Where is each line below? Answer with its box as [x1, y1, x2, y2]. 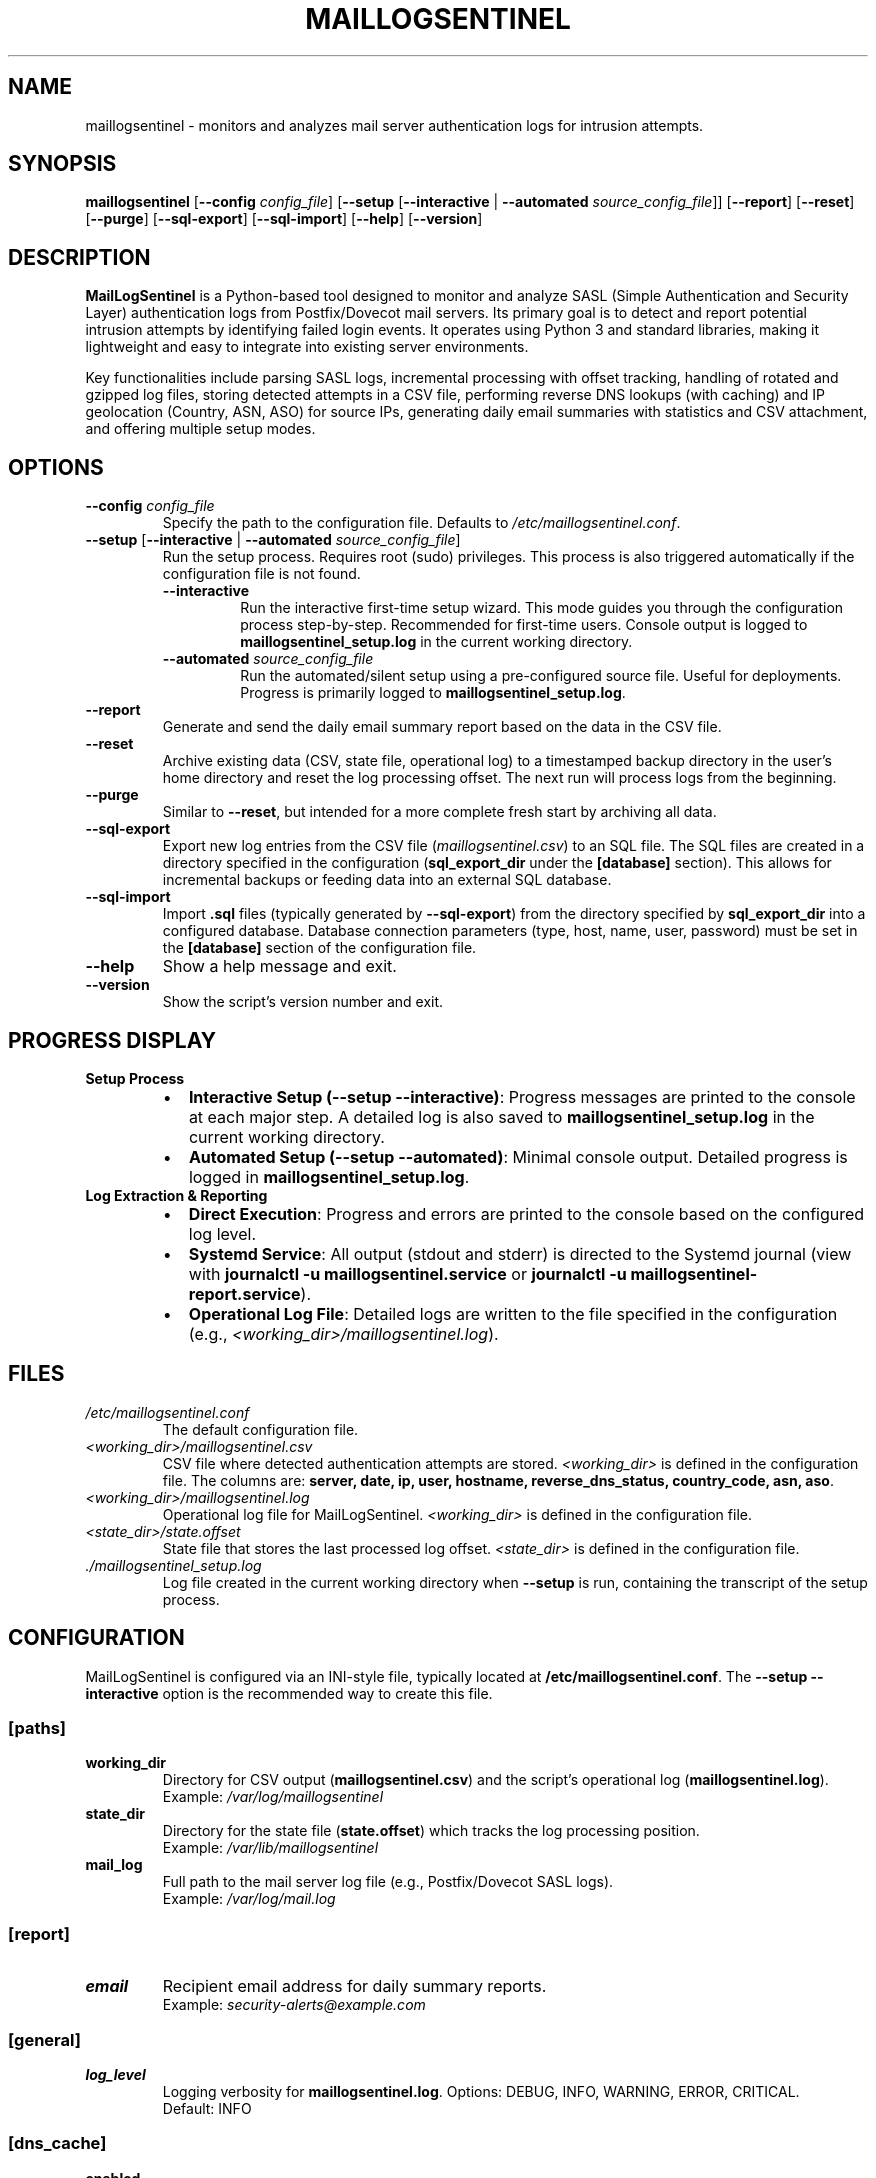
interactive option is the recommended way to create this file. [85, 1684, 493, 1702]
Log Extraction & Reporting [85, 1186, 268, 1204]
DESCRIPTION [8, 244, 151, 270]
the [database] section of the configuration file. [162, 939, 477, 957]
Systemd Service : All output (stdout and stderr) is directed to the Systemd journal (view [188, 1243, 852, 1264]
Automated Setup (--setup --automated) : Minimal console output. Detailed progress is [188, 1146, 848, 1167]
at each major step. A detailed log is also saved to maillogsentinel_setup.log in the [188, 1106, 815, 1127]
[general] [8, 2029, 81, 2050]
